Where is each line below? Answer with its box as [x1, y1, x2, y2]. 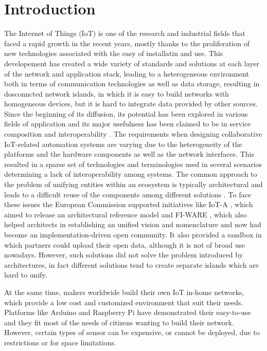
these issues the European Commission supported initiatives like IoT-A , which [4, 199, 253, 210]
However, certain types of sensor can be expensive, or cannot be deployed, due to [4, 327, 260, 338]
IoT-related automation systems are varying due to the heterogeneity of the [4, 138, 242, 149]
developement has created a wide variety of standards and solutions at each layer [4, 58, 259, 68]
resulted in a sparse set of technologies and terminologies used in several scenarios [4, 158, 262, 169]
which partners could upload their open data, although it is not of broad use [4, 239, 245, 250]
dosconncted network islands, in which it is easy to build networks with [4, 88, 229, 99]
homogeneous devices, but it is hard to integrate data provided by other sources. [4, 98, 258, 109]
